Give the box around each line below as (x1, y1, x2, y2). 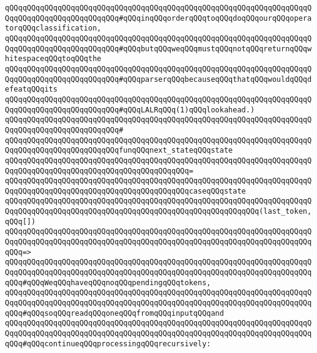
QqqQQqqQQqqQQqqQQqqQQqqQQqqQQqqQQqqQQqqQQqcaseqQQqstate (5, 186, 246, 195)
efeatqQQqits (5, 85, 58, 94)
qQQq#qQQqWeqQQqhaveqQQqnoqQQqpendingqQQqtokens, (5, 278, 211, 287)
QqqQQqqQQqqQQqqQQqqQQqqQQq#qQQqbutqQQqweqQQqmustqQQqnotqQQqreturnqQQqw (5, 44, 312, 53)
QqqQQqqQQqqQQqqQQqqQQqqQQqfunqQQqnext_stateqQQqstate (5, 146, 233, 155)
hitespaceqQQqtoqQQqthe (5, 54, 102, 64)
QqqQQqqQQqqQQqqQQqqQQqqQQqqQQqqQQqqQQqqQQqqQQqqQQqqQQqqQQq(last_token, (5, 207, 312, 216)
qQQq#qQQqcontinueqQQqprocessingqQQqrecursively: (5, 339, 211, 348)
